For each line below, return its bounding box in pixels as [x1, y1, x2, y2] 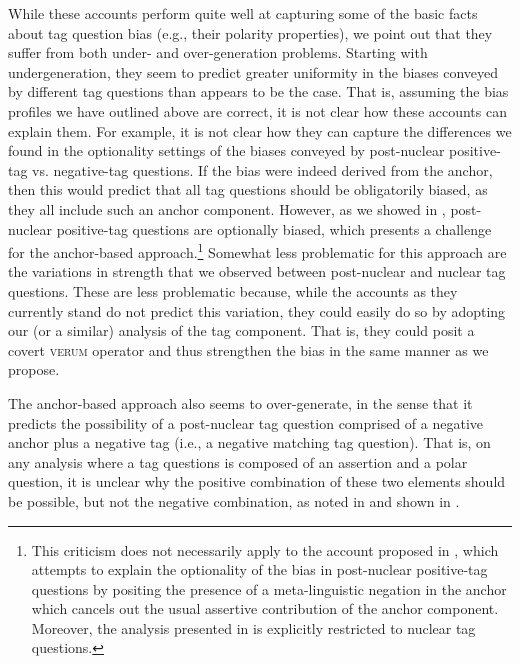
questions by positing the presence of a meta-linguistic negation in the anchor [31, 578, 507, 599]
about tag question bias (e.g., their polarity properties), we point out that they [8, 22, 493, 43]
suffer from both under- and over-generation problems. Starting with [8, 42, 428, 63]
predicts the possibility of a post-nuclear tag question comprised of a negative [8, 412, 484, 433]
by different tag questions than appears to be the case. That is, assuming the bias [8, 81, 509, 102]
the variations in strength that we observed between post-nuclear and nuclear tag [8, 261, 506, 282]
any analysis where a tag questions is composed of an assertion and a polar [8, 451, 468, 472]
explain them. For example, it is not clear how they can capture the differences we [8, 120, 512, 141]
